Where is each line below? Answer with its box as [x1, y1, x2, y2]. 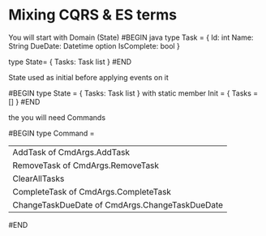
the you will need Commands [8, 112, 106, 122]
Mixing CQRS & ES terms [8, 6, 177, 24]
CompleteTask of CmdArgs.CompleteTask [12, 186, 172, 197]
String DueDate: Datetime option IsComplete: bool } [8, 41, 181, 50]
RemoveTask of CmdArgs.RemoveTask [12, 160, 160, 171]
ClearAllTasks [12, 173, 65, 184]
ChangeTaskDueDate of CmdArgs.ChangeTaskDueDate [12, 199, 224, 210]
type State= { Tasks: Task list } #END [8, 57, 132, 67]
